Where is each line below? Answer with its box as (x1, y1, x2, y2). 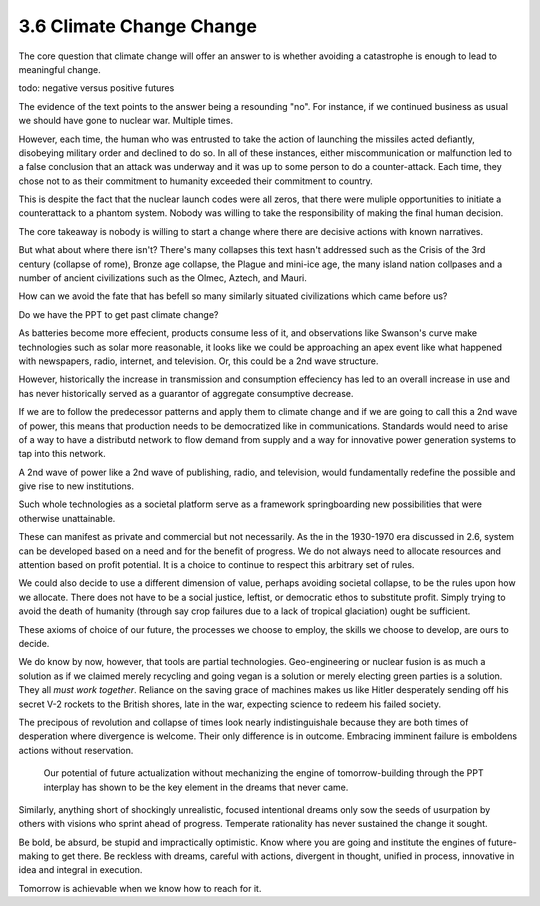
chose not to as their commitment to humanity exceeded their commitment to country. (18, 175, 374, 187)
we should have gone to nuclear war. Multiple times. (18, 115, 234, 127)
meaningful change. (18, 63, 101, 75)
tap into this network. (18, 448, 107, 460)
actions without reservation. (18, 744, 134, 756)
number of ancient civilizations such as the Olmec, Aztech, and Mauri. (18, 272, 307, 284)
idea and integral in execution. (18, 864, 143, 876)
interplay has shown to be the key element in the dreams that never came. (43, 781, 349, 793)
